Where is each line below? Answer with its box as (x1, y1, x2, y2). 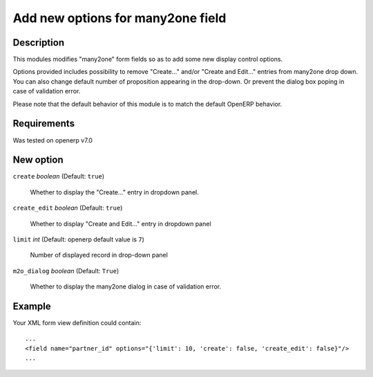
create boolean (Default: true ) (12, 172, 105, 181)
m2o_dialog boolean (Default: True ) (12, 266, 119, 275)
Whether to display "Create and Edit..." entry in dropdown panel (30, 219, 211, 228)
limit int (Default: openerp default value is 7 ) (12, 235, 145, 243)
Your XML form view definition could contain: (12, 319, 142, 327)
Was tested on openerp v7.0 (12, 136, 93, 145)
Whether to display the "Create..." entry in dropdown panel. (30, 187, 200, 196)
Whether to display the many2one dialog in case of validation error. (30, 282, 222, 291)
